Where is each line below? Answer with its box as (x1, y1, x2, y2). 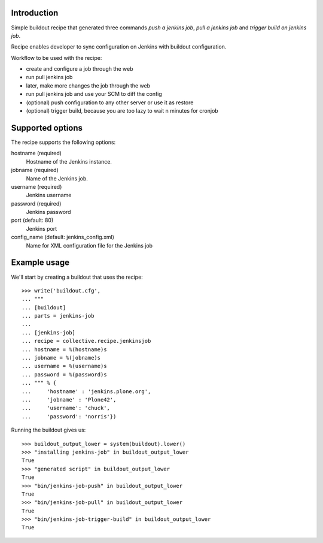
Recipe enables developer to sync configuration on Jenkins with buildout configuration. (11, 43, 227, 50)
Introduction (11, 8, 59, 18)
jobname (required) (11, 167, 59, 174)
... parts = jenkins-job (22, 312, 95, 319)
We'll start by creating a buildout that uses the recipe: (11, 273, 143, 280)
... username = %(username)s (22, 363, 107, 370)
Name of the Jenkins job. (26, 174, 88, 182)
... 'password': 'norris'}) (22, 413, 117, 420)
